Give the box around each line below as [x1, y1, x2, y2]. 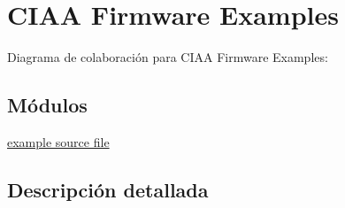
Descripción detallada [7, 175, 209, 203]
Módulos [7, 91, 88, 119]
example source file [7, 132, 110, 150]
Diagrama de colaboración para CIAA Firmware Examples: [7, 48, 328, 66]
